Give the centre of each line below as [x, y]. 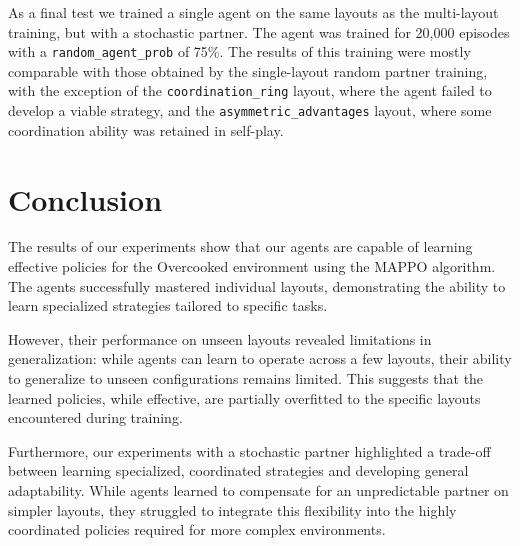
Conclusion [85, 198]
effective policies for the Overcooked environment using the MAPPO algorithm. [252, 266]
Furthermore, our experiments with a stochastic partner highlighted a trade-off [249, 450]
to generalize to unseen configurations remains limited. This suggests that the [246, 378]
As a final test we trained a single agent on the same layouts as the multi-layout [253, 12]
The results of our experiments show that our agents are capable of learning [240, 246]
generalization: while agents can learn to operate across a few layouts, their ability [260, 358]
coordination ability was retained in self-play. [146, 129]
